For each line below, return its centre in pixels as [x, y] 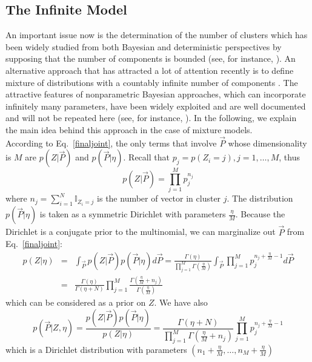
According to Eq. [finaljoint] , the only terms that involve [111, 143]
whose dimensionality [267, 143]
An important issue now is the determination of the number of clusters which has [157, 35]
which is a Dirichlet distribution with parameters [96, 349]
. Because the [260, 214]
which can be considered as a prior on [76, 302]
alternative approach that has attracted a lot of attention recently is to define [150, 70]
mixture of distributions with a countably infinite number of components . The [152, 82]
